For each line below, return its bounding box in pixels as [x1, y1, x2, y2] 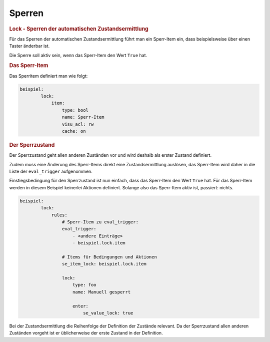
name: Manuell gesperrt [72, 289, 131, 295]
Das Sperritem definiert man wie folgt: [9, 73, 88, 79]
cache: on [61, 128, 86, 134]
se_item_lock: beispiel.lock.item [61, 261, 147, 267]
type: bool [61, 107, 88, 113]
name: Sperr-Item [61, 114, 104, 120]
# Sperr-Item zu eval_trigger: [61, 219, 138, 225]
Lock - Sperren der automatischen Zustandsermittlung [9, 25, 148, 32]
